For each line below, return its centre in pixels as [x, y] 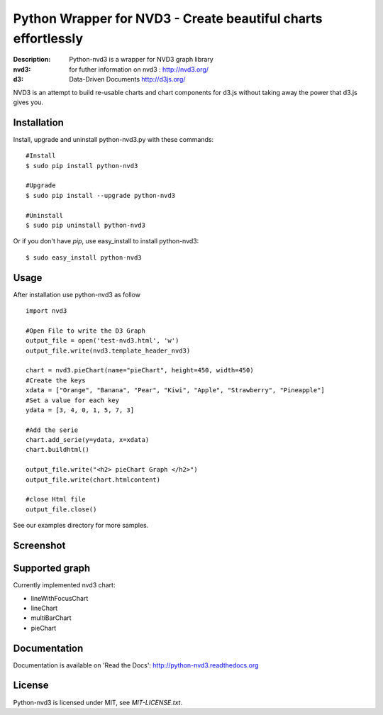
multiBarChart [51, 618]
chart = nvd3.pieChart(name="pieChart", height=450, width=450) [140, 370]
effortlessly [48, 38]
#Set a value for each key [73, 400]
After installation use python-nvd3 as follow [77, 294]
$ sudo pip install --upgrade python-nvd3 [101, 195]
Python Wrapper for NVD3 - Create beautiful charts [168, 18]
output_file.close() [61, 509]
